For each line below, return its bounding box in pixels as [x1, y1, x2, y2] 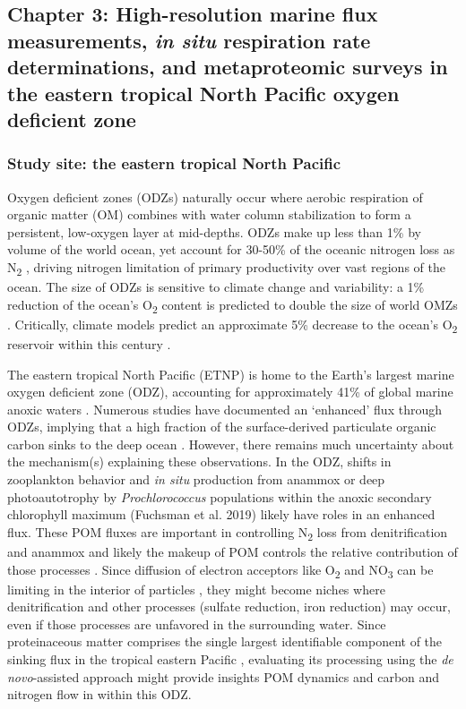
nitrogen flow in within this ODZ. [7, 685, 192, 704]
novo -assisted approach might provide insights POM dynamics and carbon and [7, 667, 440, 686]
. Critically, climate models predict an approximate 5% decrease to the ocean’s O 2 [7, 314, 458, 336]
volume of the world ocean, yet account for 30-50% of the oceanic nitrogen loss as [7, 240, 455, 259]
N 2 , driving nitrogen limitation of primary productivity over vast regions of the [7, 257, 445, 278]
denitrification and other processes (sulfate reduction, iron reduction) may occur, [7, 597, 451, 616]
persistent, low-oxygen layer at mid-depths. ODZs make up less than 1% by [7, 222, 421, 241]
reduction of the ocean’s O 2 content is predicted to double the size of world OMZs [7, 295, 458, 316]
